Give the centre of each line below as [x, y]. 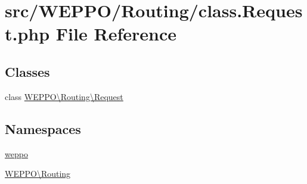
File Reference [116, 34]
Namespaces [43, 128]
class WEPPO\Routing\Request [64, 96]
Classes [27, 71]
